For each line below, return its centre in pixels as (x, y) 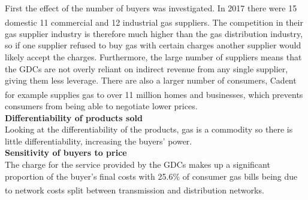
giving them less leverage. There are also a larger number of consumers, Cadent (151, 80)
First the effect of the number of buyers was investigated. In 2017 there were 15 (151, 8)
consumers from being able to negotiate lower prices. (101, 106)
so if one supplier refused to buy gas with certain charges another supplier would (153, 45)
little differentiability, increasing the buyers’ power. (99, 141)
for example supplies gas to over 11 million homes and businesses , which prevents (154, 94)
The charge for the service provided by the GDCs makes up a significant (138, 164)
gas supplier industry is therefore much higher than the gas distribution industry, (154, 33)
